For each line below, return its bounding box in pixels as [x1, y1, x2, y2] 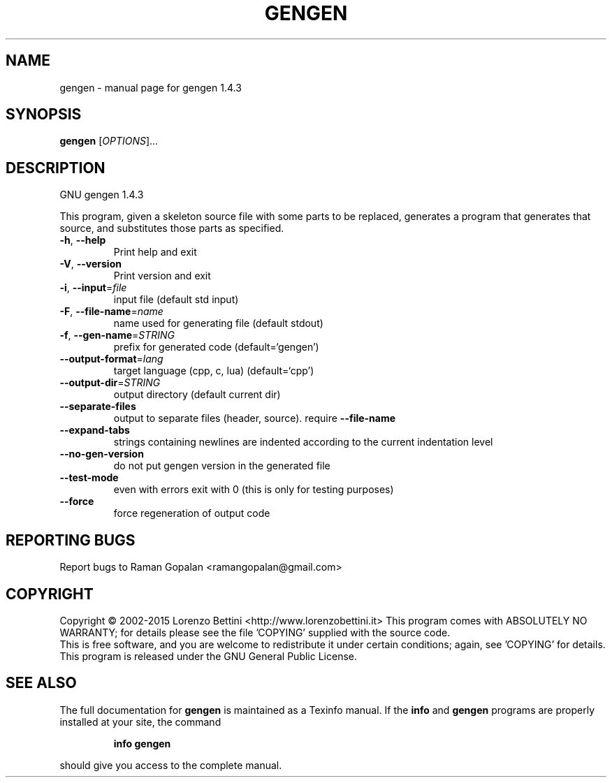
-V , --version [59, 258, 122, 270]
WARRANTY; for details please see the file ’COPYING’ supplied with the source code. [59, 626, 451, 638]
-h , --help [59, 234, 106, 247]
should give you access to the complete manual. [59, 759, 282, 771]
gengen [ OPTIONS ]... [59, 135, 159, 147]
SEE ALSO [6, 674, 77, 692]
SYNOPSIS [6, 105, 82, 124]
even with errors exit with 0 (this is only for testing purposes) [113, 483, 394, 496]
